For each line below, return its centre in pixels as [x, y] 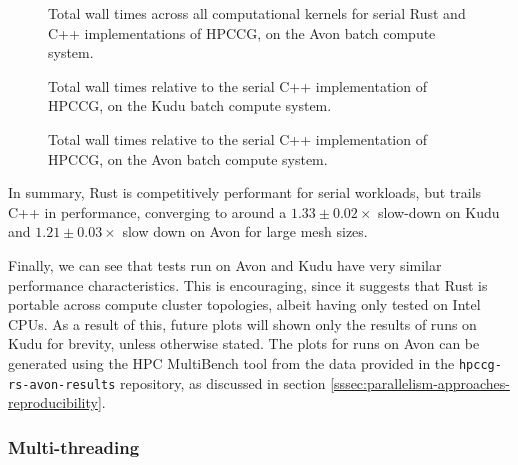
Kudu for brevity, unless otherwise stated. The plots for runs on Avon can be [244, 343]
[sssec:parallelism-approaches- [420, 382]
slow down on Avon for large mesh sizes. [245, 231]
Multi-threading [74, 446]
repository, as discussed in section [223, 382]
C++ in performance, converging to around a [147, 211]
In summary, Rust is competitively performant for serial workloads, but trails [245, 192]
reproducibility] [55, 402]
